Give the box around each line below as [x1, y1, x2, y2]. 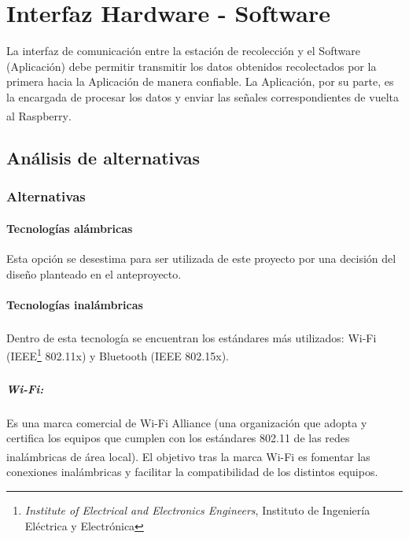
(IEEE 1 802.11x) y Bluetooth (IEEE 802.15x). [6, 345, 229, 364]
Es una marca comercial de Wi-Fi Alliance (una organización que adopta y [6, 414, 367, 430]
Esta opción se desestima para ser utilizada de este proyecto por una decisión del [6, 250, 396, 267]
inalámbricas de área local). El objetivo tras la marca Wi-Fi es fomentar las [6, 448, 370, 464]
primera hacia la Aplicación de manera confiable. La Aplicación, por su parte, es [6, 73, 394, 90]
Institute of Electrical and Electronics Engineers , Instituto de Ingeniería [24, 501, 370, 518]
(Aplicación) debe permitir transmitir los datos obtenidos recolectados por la [6, 57, 377, 74]
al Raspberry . [6, 107, 72, 124]
